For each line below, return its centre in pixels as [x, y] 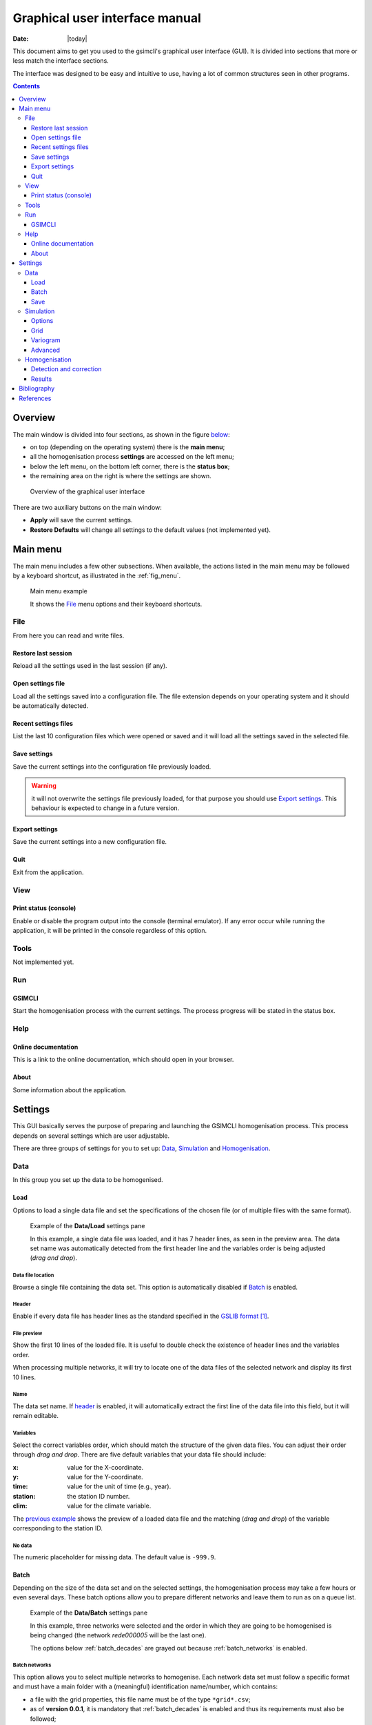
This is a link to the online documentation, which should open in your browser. [123, 1060]
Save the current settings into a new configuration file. [90, 842]
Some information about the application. [70, 1090]
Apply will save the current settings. [81, 520]
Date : [21, 39]
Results [42, 379]
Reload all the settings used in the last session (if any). [90, 666]
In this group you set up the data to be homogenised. [88, 1180]
